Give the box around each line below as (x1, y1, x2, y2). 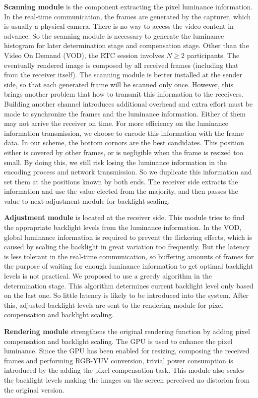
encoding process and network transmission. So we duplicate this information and (4, 167, 252, 177)
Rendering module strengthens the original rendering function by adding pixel (4, 326, 250, 336)
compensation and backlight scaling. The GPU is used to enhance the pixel (4, 336, 233, 346)
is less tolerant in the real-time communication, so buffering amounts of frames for (4, 251, 254, 261)
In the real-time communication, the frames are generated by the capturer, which (4, 11, 251, 21)
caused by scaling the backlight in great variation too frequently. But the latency (4, 241, 250, 252)
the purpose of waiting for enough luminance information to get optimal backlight (4, 261, 253, 271)
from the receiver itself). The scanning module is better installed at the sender (4, 69, 243, 80)
